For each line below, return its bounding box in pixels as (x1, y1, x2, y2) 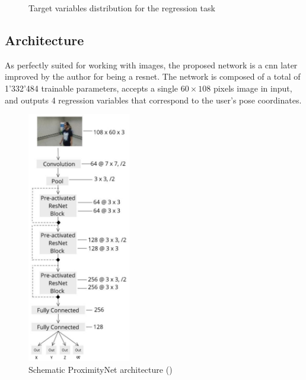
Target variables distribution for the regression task (28, 2, 215, 14)
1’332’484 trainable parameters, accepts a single (5, 81, 178, 94)
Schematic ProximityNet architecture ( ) (28, 363, 173, 375)
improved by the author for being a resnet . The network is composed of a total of (5, 70, 301, 83)
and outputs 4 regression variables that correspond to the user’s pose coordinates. (5, 93, 302, 106)
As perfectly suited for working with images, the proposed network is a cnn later (5, 58, 298, 71)
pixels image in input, (213, 81, 292, 94)
